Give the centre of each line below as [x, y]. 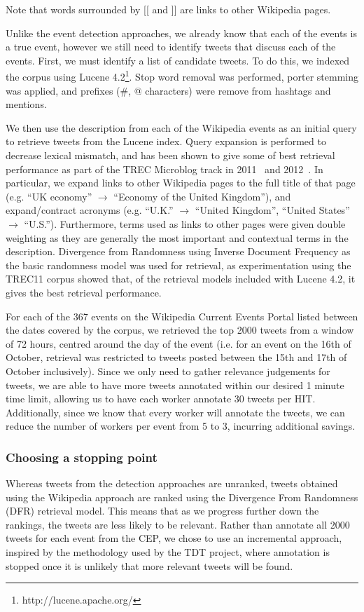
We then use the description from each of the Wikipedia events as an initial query [181, 127]
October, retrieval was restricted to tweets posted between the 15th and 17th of [176, 357]
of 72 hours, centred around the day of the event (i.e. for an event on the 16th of [178, 343]
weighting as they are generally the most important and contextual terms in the [177, 237]
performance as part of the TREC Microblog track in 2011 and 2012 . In [164, 169]
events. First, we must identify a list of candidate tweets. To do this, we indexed [178, 60]
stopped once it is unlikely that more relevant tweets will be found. [149, 565]
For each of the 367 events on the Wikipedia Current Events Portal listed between [182, 316]
